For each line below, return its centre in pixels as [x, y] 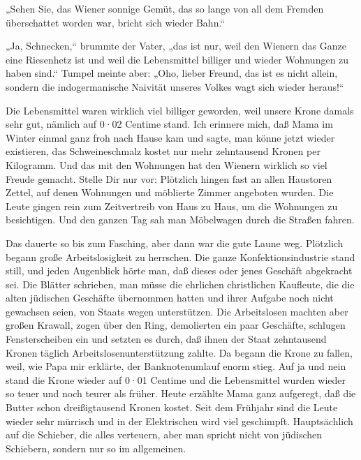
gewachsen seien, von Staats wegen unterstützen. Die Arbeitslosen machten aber [177, 311]
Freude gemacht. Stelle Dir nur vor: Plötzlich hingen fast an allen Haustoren [169, 178]
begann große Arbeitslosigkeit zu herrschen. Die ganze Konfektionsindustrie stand [180, 257]
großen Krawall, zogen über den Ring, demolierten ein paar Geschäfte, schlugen [176, 325]
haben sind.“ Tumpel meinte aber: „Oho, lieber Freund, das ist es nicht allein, [172, 73]
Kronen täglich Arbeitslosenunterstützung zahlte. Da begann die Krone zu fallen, [179, 352]
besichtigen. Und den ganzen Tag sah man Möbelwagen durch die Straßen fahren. [180, 220]
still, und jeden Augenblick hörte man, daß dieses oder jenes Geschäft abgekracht [179, 270]
